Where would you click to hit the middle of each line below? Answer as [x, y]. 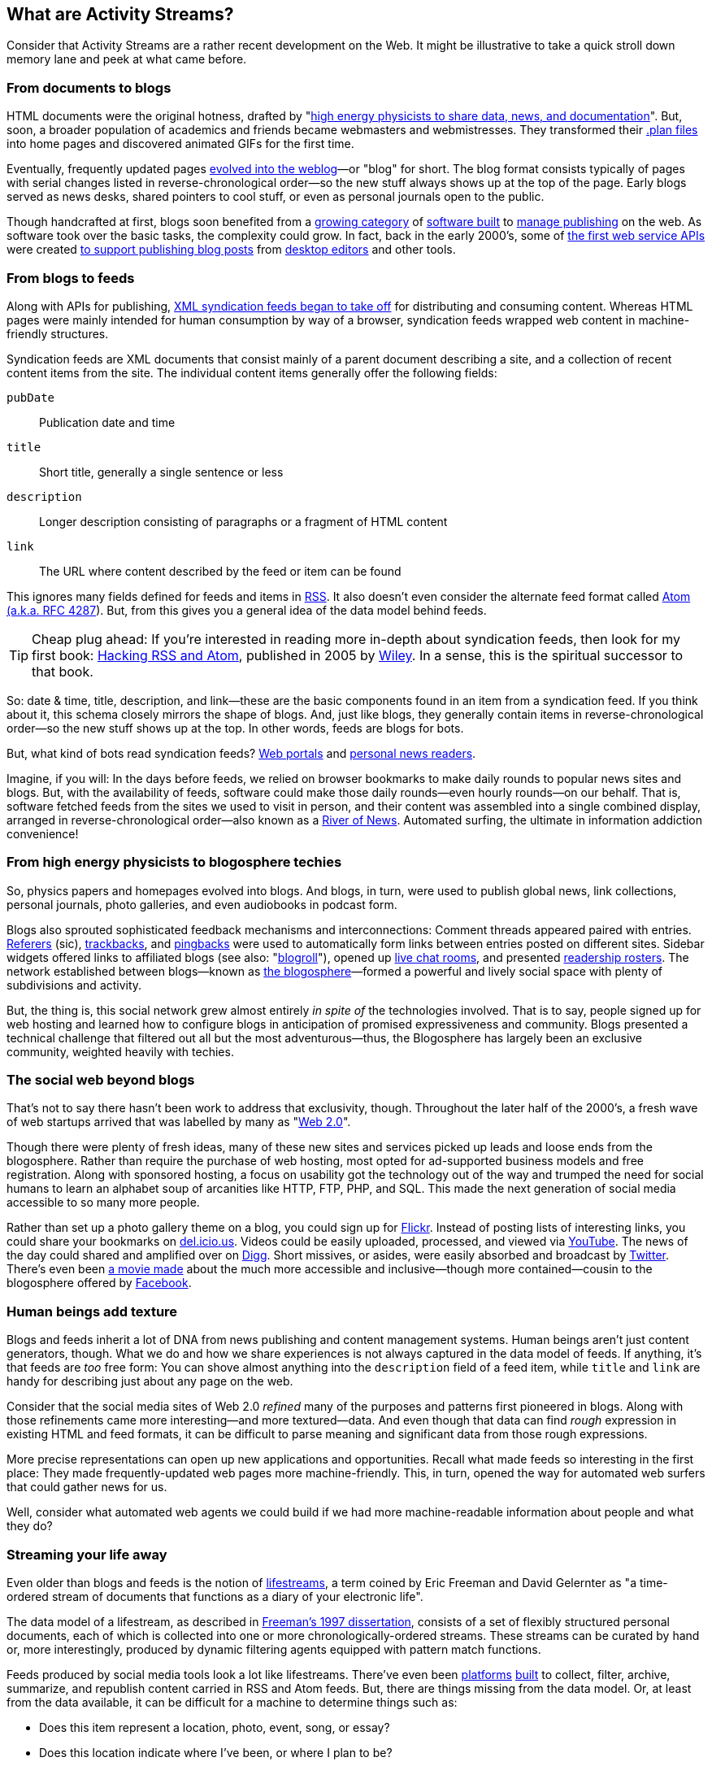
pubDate [31, 397]
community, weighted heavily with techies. [120, 1051]
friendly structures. [58, 333]
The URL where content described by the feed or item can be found [220, 571]
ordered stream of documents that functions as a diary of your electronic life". [215, 1596]
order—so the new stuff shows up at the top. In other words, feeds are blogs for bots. [235, 728]
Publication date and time [107, 422]
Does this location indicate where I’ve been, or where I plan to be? [216, 1752]
